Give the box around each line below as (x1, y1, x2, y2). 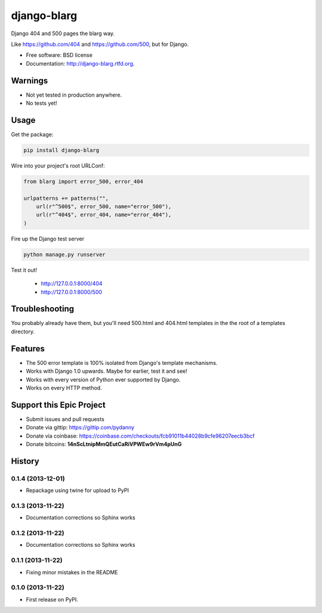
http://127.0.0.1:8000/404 (41, 280, 103, 287)
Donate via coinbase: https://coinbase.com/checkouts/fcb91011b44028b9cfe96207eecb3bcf (26, 432, 255, 439)
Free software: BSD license (26, 51, 92, 59)
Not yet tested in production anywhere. (26, 91, 122, 98)
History (11, 456, 40, 466)
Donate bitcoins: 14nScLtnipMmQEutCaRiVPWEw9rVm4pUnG (26, 441, 182, 448)
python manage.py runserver (23, 251, 106, 258)
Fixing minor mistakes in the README (26, 568, 119, 575)
